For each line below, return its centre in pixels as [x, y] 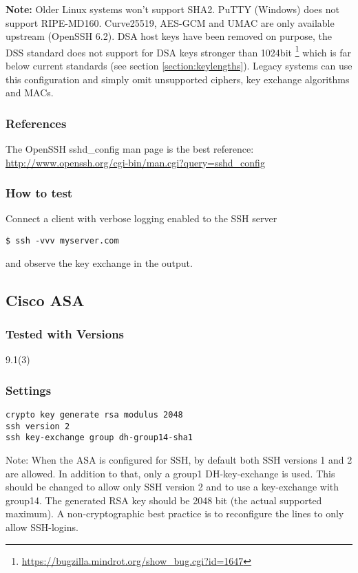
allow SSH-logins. [42, 527]
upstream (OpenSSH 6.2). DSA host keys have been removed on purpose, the [169, 36]
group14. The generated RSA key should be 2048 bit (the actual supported [164, 500]
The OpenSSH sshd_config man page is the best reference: [130, 149]
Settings [29, 390]
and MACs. [30, 93]
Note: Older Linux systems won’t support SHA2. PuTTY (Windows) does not [172, 9]
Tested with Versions [65, 333]
